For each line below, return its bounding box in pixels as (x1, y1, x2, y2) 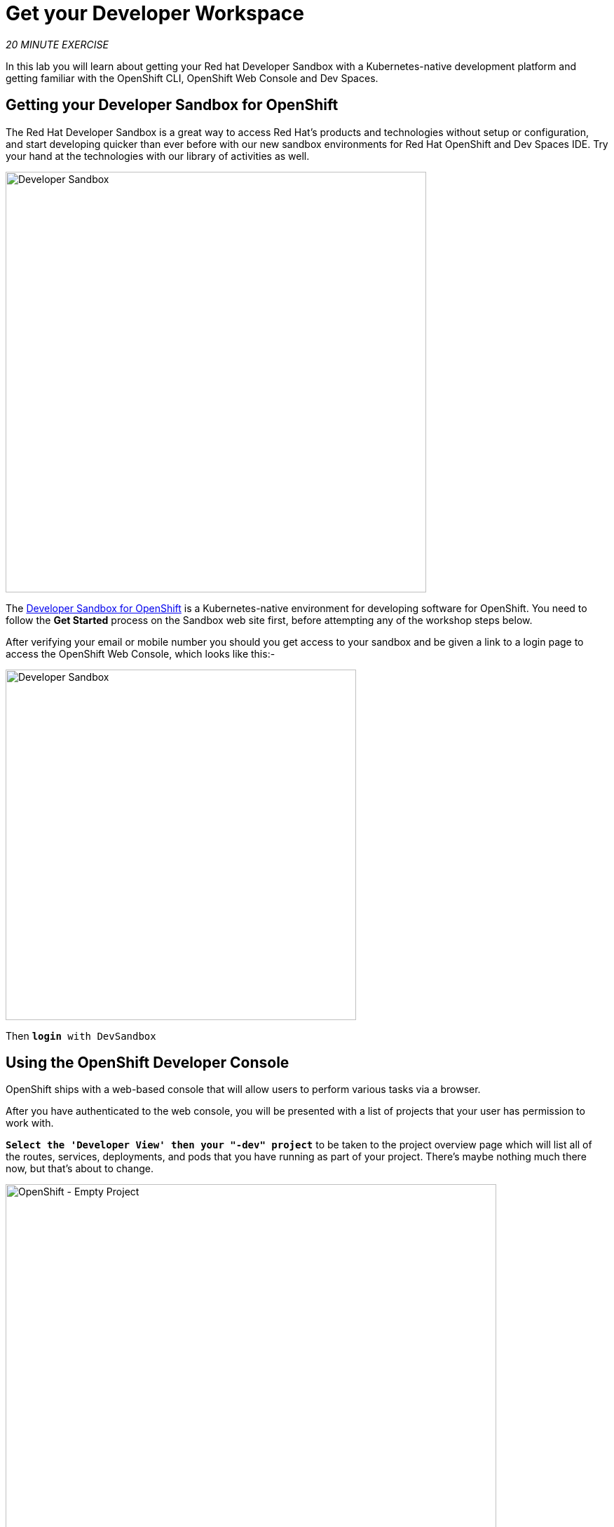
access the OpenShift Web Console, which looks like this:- (6, 647, 275, 660)
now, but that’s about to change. (6, 1162, 153, 1175)
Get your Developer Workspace (6, 1, 304, 25)
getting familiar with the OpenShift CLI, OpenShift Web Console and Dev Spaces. (6, 72, 378, 84)
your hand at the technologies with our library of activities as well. (6, 149, 310, 162)
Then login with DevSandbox (6, 1029, 156, 1042)
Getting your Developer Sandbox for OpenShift (6, 96, 339, 114)
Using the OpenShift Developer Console (6, 1054, 289, 1072)
